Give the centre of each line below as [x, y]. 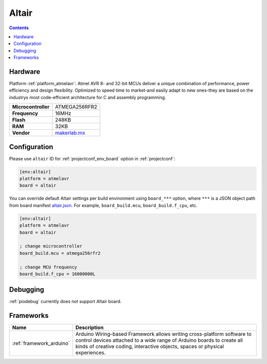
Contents [19, 28]
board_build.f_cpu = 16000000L [58, 274]
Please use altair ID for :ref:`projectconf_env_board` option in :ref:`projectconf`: [92, 158]
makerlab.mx [70, 133]
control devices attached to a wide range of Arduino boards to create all [159, 340]
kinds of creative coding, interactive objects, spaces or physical [150, 347]
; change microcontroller [51, 246]
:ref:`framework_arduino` [41, 343]
